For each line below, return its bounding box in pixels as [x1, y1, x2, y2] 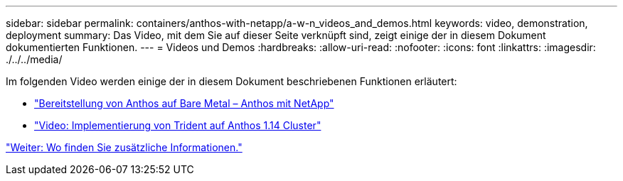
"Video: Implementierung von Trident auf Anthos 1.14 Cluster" [34, 119, 321, 131]
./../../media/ [6, 53, 63, 65]
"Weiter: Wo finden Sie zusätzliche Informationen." [6, 141, 243, 153]
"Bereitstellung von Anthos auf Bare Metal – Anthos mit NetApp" [34, 97, 334, 109]
